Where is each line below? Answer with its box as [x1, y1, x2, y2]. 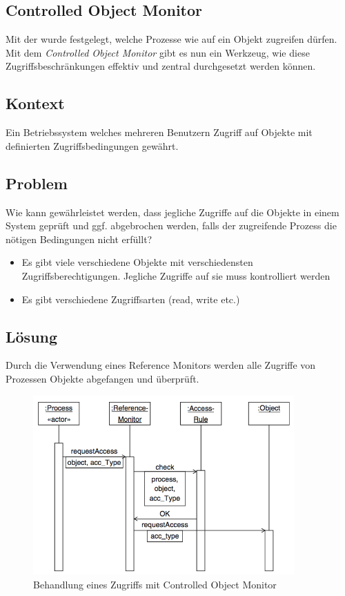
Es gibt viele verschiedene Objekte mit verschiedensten [21, 255, 253, 269]
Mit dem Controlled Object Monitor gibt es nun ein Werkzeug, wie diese [6, 45, 310, 59]
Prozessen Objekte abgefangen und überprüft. [6, 371, 199, 385]
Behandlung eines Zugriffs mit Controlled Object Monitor [33, 577, 277, 591]
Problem [6, 172, 68, 193]
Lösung [6, 325, 58, 347]
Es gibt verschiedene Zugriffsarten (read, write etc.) [21, 291, 240, 306]
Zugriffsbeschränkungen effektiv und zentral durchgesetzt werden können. [6, 59, 316, 73]
